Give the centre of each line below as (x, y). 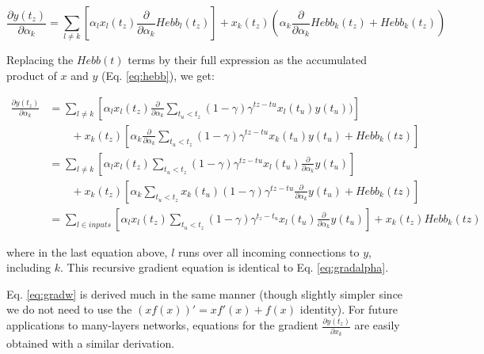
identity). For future (349, 309)
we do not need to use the (69, 309)
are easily (377, 325)
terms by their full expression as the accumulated (248, 60)
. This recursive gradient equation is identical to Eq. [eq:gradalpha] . (225, 267)
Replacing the (40, 60)
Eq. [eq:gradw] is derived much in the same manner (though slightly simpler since (205, 293)
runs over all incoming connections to (269, 251)
